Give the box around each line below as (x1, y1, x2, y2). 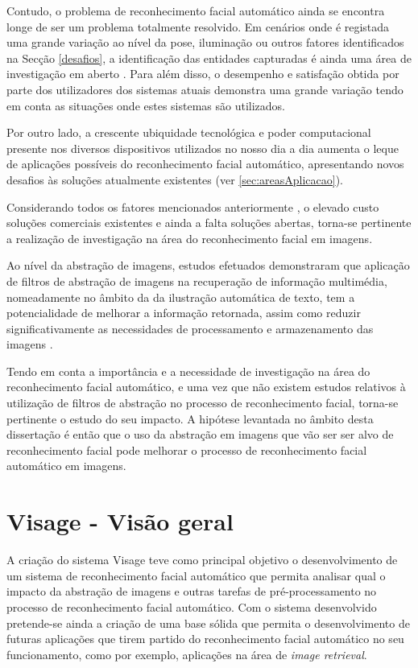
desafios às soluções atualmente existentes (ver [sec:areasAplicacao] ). (6, 171, 343, 188)
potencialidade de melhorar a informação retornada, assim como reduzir (6, 304, 361, 321)
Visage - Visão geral (6, 505, 234, 538)
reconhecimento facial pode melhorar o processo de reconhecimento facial (6, 441, 367, 458)
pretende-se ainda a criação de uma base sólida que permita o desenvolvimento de (6, 614, 410, 631)
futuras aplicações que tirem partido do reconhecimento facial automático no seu (6, 630, 404, 647)
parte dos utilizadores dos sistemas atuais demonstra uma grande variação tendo (6, 80, 404, 97)
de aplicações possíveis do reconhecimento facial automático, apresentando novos (6, 155, 404, 172)
